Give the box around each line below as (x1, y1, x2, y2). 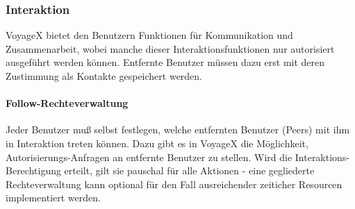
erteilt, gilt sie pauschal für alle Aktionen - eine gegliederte (64, 163, 315, 178)
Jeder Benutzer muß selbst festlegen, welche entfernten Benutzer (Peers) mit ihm (6, 122, 350, 137)
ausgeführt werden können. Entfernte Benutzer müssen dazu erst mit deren (6, 55, 325, 69)
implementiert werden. (6, 190, 101, 205)
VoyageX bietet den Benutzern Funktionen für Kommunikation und (6, 28, 293, 42)
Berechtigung (6, 163, 61, 178)
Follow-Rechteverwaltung (6, 96, 129, 110)
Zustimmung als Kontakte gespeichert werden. (6, 69, 203, 83)
